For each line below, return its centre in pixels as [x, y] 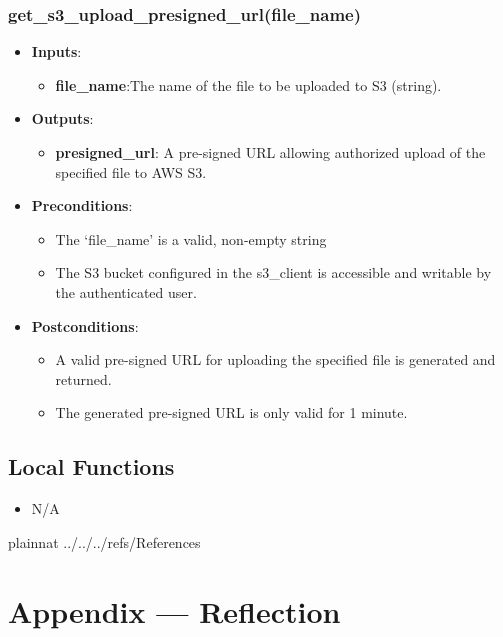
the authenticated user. [126, 291]
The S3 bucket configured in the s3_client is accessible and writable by [273, 272]
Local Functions [91, 466]
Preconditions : [82, 205]
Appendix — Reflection [174, 610]
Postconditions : [85, 325]
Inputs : [56, 51]
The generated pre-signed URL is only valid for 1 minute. [231, 412]
